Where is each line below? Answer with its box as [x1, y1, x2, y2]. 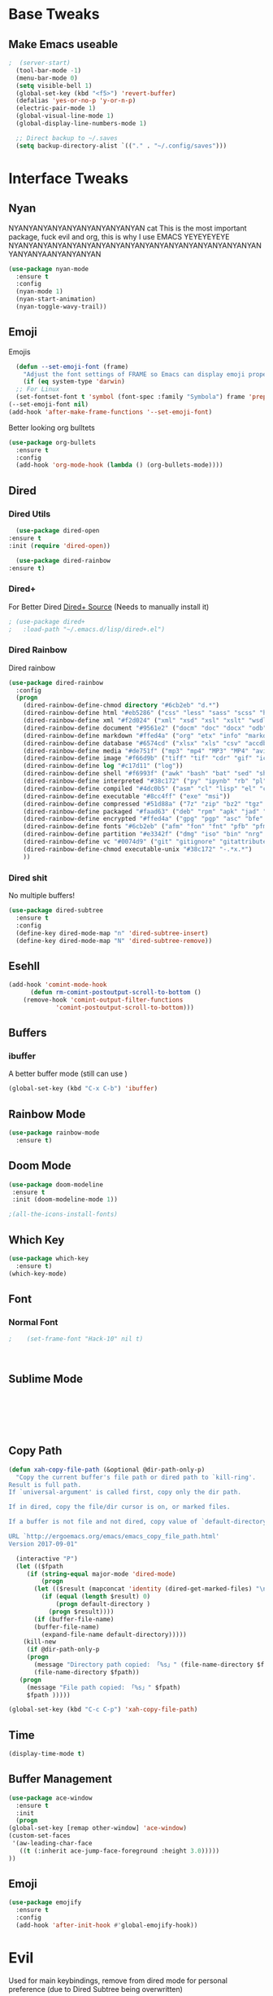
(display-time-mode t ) [8, 1750, 85, 1758]
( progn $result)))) [48, 1608, 115, 1616]
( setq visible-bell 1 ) [15, 81, 93, 90]
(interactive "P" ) [15, 1555, 79, 1563]
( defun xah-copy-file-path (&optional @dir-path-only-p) [8, 1465, 206, 1474]
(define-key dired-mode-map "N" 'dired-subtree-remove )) [15, 937, 213, 945]
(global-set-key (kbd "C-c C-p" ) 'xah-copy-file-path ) [8, 1705, 198, 1714]
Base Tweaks [8, 5, 100, 24]
